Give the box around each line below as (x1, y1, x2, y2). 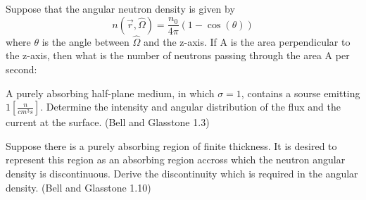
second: (6, 62, 37, 76)
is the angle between (42, 34, 130, 49)
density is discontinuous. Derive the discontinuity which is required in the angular (6, 165, 358, 180)
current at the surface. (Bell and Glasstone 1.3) (6, 115, 210, 130)
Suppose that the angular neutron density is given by (6, 1, 235, 15)
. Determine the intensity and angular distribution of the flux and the (40, 99, 341, 114)
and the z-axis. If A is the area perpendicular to (143, 34, 351, 49)
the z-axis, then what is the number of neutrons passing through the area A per (6, 48, 350, 63)
